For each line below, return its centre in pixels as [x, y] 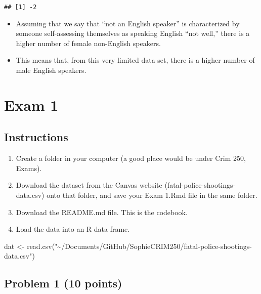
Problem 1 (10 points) [63, 283]
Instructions [36, 137]
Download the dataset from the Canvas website [89, 185]
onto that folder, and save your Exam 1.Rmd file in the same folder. [152, 195]
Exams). [29, 168]
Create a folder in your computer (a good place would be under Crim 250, [131, 158]
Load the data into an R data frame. [73, 229]
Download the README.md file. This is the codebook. [102, 212]
